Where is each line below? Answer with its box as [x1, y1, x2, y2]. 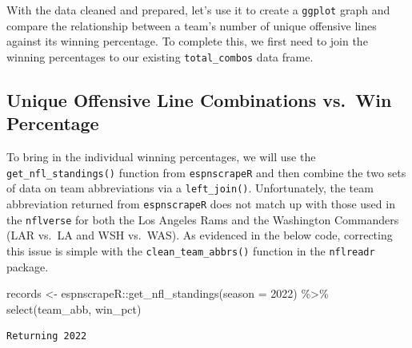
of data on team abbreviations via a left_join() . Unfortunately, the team [6, 180, 374, 196]
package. [6, 258, 49, 275]
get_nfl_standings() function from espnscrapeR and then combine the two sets [6, 164, 406, 180]
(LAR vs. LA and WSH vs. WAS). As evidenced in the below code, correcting [6, 227, 393, 243]
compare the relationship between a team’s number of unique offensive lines [6, 17, 377, 34]
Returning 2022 [6, 330, 87, 342]
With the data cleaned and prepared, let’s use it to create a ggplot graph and [6, 2, 390, 18]
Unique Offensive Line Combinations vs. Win [6, 87, 392, 112]
